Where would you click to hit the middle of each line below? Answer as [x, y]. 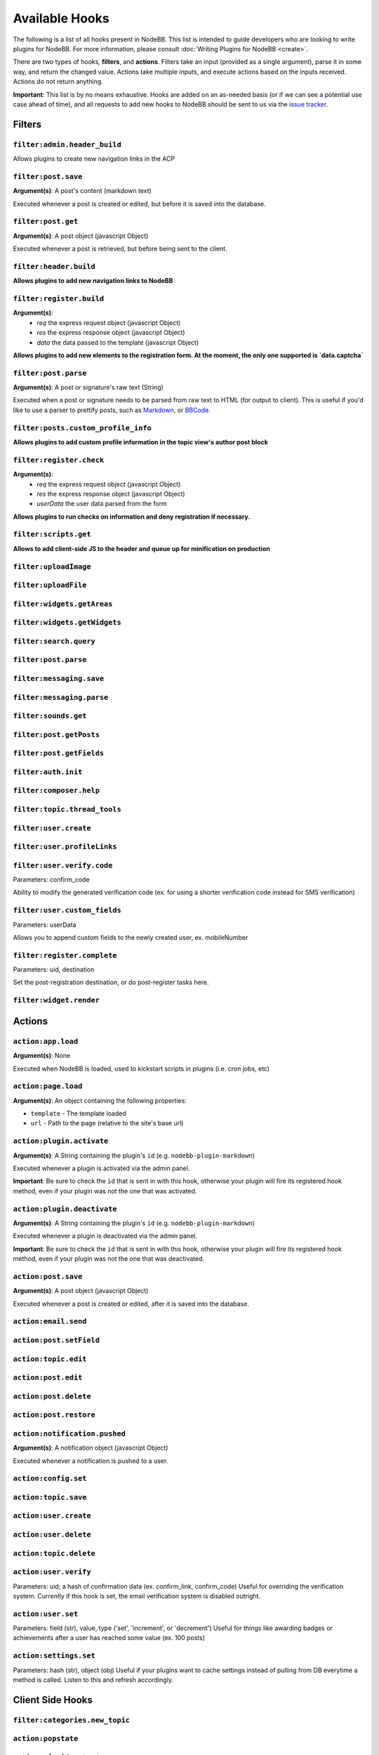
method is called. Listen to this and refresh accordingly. [93, 1680]
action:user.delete [52, 1535]
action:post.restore [54, 1415]
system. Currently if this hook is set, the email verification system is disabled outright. [137, 1596]
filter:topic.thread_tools [67, 809]
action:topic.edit [50, 1359]
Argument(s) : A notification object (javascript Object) [91, 1448]
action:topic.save [50, 1497]
